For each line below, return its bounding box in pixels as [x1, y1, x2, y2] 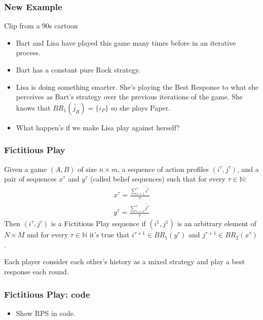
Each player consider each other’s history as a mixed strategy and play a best [4, 256, 245, 267]
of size [78, 163, 97, 174]
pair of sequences [4, 173, 57, 184]
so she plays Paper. [110, 102, 171, 113]
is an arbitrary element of [177, 218, 256, 229]
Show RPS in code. [16, 307, 76, 318]
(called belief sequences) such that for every [90, 173, 226, 184]
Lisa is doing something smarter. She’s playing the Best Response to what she [16, 81, 258, 92]
